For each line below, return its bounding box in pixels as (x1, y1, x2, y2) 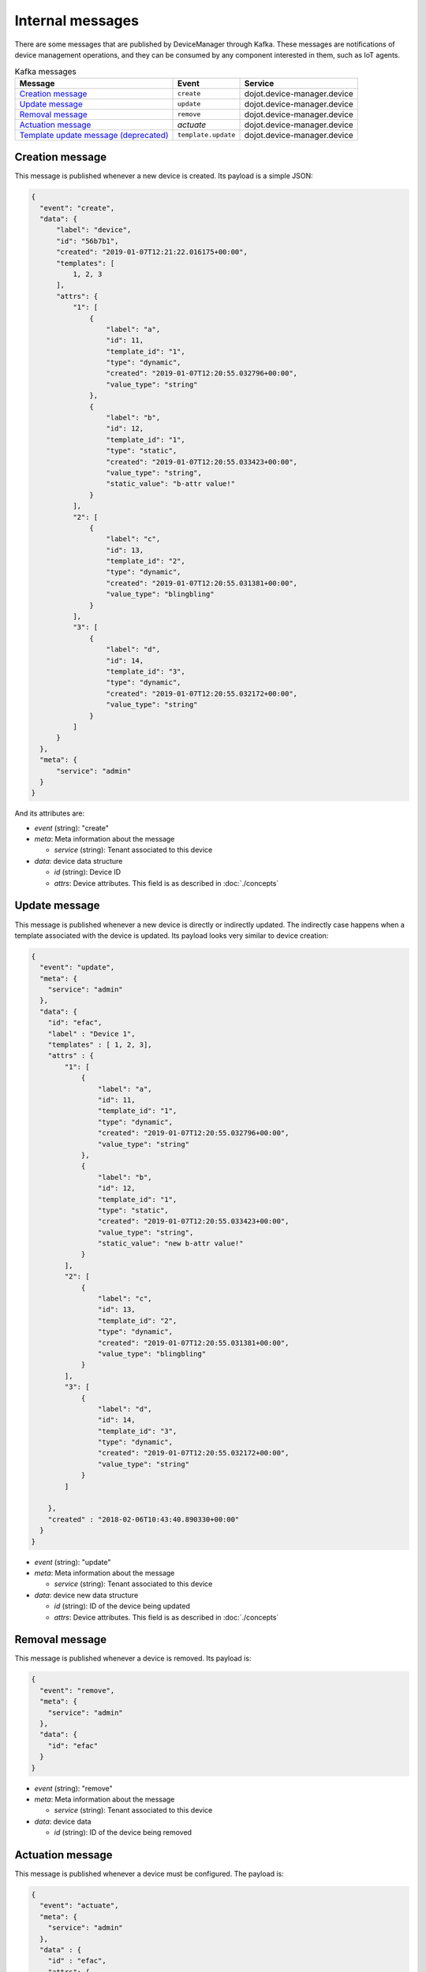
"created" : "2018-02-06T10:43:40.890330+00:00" (47, 1514, 240, 1524)
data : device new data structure (34, 1590, 139, 1600)
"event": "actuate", (39, 1901, 119, 1910)
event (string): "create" (34, 823, 110, 832)
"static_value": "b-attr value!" (106, 480, 236, 488)
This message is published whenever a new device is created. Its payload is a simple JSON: (14, 171, 313, 181)
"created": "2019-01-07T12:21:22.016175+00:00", (56, 248, 248, 256)
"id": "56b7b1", (56, 237, 119, 245)
